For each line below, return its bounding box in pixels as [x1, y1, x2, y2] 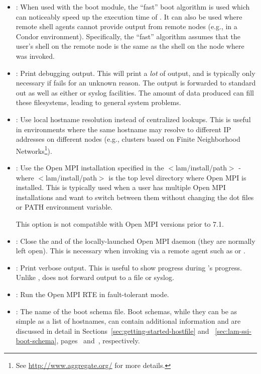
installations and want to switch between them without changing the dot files [16, 192, 254, 202]
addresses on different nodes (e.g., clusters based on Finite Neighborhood [16, 134, 240, 144]
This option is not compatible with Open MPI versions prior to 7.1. [16, 218, 224, 229]
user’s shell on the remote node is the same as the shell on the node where [16, 41, 244, 51]
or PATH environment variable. [16, 202, 113, 212]
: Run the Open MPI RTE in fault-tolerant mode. [16, 289, 169, 299]
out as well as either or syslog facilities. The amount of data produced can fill [16, 87, 254, 98]
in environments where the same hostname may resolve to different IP [16, 124, 231, 134]
